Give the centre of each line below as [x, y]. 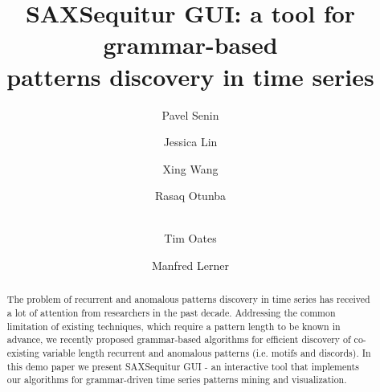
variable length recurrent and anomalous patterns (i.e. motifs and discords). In [206, 353]
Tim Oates [190, 238]
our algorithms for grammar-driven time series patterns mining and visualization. [177, 380]
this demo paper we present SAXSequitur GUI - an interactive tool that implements [183, 366]
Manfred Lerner [190, 265]
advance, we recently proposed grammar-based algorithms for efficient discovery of [179, 339]
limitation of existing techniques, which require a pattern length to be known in [174, 326]
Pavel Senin [190, 114]
